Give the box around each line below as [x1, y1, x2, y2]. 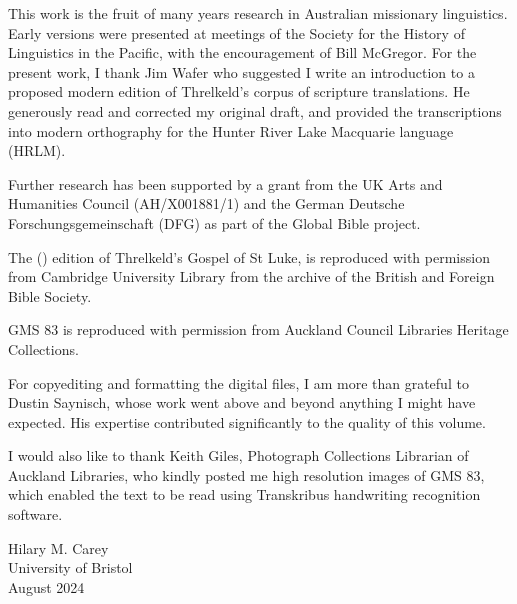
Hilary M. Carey [8, 537, 109, 558]
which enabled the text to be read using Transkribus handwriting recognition [8, 484, 481, 505]
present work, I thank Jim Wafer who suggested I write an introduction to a [8, 61, 475, 82]
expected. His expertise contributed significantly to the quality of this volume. [8, 411, 486, 432]
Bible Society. [8, 285, 92, 306]
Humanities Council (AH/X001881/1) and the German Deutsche [8, 193, 405, 214]
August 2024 [8, 576, 85, 597]
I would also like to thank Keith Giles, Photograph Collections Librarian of [8, 445, 469, 466]
